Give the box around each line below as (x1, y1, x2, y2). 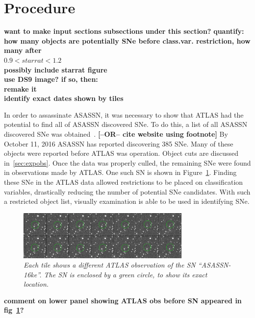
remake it (4, 83, 37, 94)
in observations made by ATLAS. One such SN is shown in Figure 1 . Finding (4, 167, 237, 177)
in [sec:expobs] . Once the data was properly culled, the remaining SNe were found (4, 157, 251, 168)
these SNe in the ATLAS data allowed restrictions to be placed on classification (4, 177, 243, 187)
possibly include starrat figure (4, 64, 107, 74)
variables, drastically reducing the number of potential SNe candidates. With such (4, 186, 251, 196)
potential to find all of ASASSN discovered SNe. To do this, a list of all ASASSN (4, 119, 248, 129)
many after (4, 45, 42, 55)
